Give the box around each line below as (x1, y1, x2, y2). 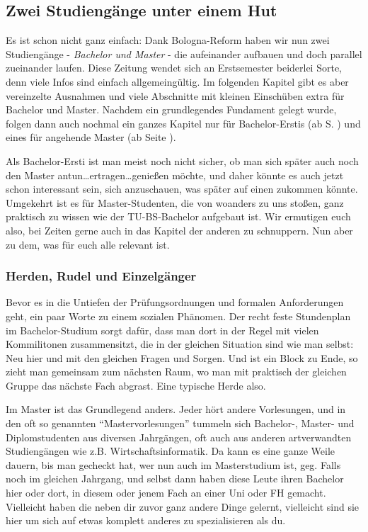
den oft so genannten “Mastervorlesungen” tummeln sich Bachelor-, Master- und (6, 416, 355, 431)
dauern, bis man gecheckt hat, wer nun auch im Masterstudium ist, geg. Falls (6, 457, 341, 472)
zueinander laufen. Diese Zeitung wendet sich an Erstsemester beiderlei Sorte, (6, 60, 343, 75)
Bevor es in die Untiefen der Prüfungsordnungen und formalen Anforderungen (6, 295, 344, 310)
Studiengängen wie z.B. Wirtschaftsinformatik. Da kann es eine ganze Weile (6, 443, 335, 458)
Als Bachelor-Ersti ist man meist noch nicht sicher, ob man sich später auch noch (6, 153, 359, 168)
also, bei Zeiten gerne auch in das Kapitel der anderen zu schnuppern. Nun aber (6, 222, 353, 237)
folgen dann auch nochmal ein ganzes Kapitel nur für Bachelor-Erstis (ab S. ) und (6, 115, 361, 130)
